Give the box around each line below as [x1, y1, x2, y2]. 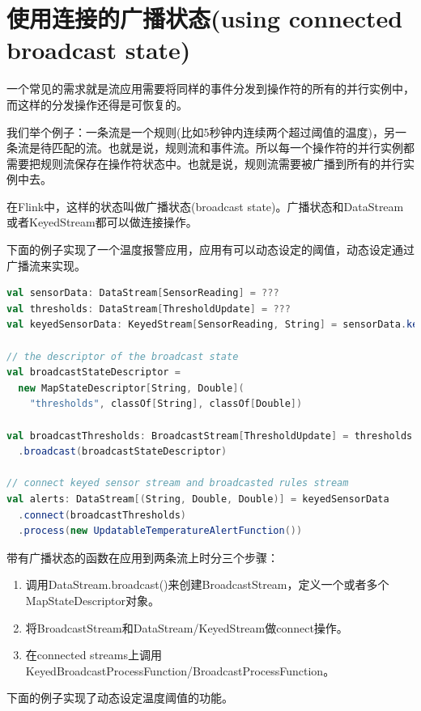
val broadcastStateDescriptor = [6, 366, 181, 379]
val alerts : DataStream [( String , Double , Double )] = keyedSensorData [6, 493, 389, 505]
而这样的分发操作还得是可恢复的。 [6, 95, 188, 112]
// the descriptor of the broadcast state [6, 350, 239, 362]
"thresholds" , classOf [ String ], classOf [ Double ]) [29, 398, 303, 410]
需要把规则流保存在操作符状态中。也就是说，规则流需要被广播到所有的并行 [6, 154, 403, 171]
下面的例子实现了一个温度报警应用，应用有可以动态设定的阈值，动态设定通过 [6, 241, 415, 258]
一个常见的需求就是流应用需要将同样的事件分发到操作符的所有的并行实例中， [6, 80, 415, 97]
